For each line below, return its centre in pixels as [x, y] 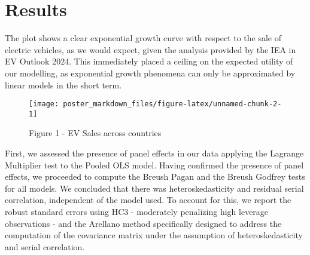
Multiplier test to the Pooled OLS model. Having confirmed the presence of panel [154, 165]
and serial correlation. [45, 246]
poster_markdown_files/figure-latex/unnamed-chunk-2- [172, 104]
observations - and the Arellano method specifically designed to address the [143, 223]
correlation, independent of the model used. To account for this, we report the [148, 200]
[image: [44, 104]
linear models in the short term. [63, 85]
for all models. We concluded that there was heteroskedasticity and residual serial [154, 188]
